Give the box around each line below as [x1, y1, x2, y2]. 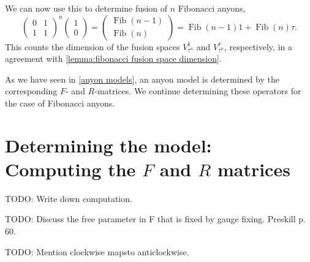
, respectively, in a [224, 40, 292, 53]
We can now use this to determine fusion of [5, 2, 168, 14]
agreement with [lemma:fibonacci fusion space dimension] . [5, 52, 222, 65]
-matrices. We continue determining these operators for [94, 84, 301, 97]
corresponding [5, 84, 58, 97]
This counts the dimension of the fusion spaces [5, 40, 180, 53]
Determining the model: [5, 132, 212, 157]
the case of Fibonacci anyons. [5, 96, 115, 109]
